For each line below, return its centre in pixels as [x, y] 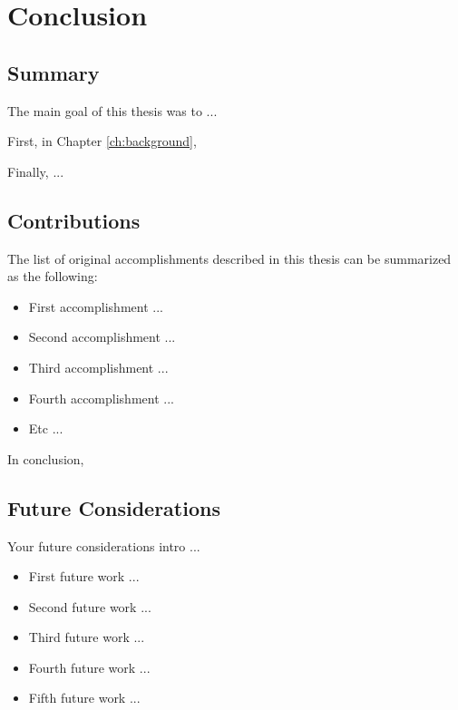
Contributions [74, 220]
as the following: [53, 276]
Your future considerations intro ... [104, 545]
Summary [54, 72]
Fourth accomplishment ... [101, 398]
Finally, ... [36, 171]
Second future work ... [90, 606]
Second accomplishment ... [102, 337]
